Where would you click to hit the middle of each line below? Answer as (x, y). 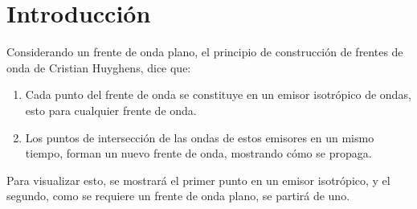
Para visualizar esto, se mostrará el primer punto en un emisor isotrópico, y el (198, 180)
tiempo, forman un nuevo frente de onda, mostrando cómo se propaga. (198, 153)
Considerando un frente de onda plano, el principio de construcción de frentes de (205, 52)
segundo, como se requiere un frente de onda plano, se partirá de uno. (178, 196)
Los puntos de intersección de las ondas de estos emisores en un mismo (200, 137)
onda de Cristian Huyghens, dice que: (99, 67)
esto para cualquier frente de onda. (111, 110)
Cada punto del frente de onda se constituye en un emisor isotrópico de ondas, (218, 94)
